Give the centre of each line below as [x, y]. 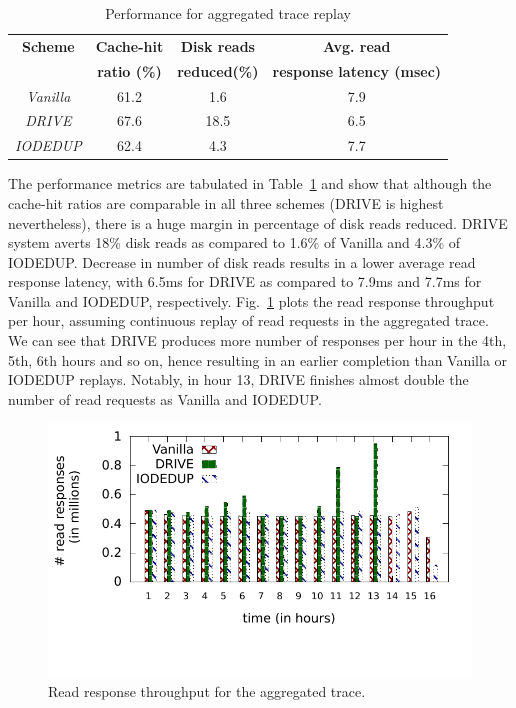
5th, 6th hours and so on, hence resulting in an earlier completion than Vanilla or [258, 359]
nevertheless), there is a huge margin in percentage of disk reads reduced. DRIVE [258, 222]
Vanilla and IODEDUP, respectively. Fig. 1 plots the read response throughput [251, 300]
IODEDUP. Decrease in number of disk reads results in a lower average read [242, 261]
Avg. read [357, 45]
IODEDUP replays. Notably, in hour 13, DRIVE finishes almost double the [238, 379]
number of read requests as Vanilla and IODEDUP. [165, 398]
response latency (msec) [357, 70]
